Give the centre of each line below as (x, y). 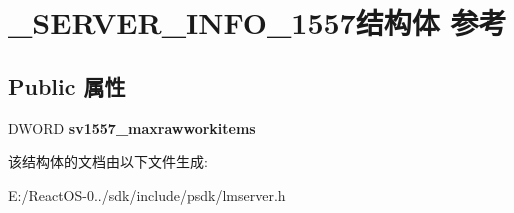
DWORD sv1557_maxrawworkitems (132, 127)
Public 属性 (67, 85)
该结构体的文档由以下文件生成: (108, 161)
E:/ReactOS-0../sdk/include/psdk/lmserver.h (147, 194)
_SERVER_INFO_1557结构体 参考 (257, 22)
